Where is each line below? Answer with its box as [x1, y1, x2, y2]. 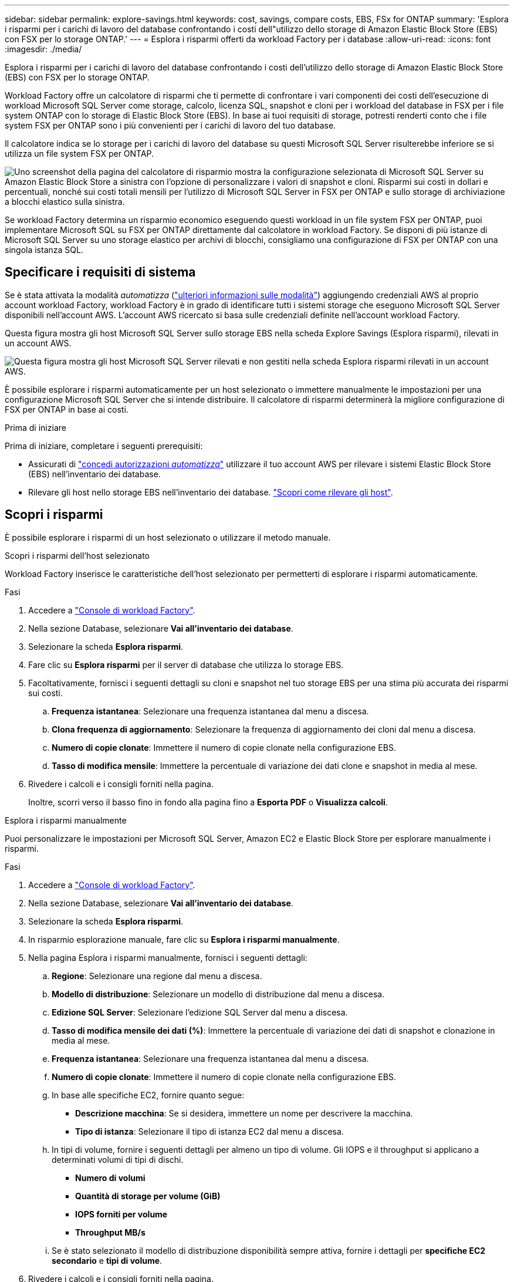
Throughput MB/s [75, 1227, 146, 1237]
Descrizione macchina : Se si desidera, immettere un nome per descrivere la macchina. [75, 1108, 413, 1118]
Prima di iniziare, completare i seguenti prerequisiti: [5, 440, 203, 451]
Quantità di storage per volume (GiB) [75, 1190, 221, 1201]
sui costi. [28, 687, 63, 698]
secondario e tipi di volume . [52, 1255, 163, 1266]
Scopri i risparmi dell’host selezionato [5, 550, 150, 561]
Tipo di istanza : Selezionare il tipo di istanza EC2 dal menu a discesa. [75, 1126, 344, 1136]
